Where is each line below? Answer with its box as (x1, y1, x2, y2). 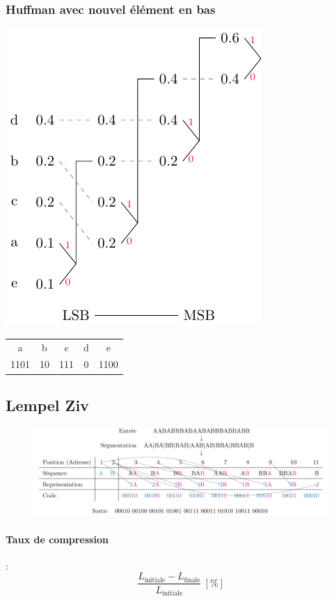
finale (184, 576, 200, 584)
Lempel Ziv (6, 394, 89, 415)
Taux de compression (6, 531, 109, 546)
